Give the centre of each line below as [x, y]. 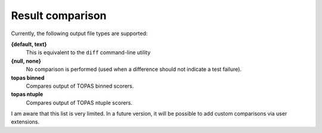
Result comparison [59, 16]
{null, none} [26, 61]
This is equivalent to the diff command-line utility [88, 52]
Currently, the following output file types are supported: [79, 33]
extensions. [25, 122]
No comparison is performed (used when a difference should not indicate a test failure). [134, 69]
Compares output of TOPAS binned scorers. [80, 86]
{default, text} [29, 44]
